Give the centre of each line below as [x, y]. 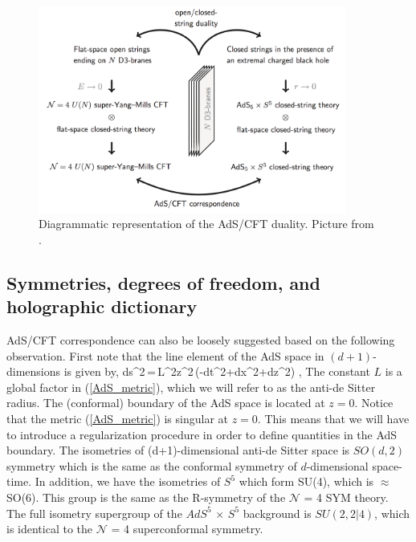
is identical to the [50, 529]
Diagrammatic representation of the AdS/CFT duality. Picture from [206, 224]
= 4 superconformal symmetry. [187, 529]
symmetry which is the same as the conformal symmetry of [152, 465]
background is [277, 513]
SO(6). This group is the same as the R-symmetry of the [146, 497]
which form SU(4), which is [306, 481]
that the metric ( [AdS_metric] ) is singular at [118, 418]
